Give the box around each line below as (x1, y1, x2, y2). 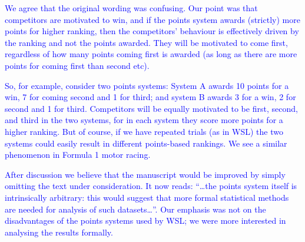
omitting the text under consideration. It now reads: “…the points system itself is (5, 180, 297, 192)
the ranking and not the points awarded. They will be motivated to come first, (5, 36, 288, 48)
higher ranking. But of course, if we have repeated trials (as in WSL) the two (5, 125, 283, 137)
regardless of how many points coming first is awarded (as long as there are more (5, 48, 297, 60)
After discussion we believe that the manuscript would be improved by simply (5, 168, 286, 180)
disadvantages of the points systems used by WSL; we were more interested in (5, 214, 286, 227)
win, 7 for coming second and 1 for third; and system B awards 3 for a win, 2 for (5, 91, 296, 103)
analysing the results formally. (5, 226, 113, 238)
